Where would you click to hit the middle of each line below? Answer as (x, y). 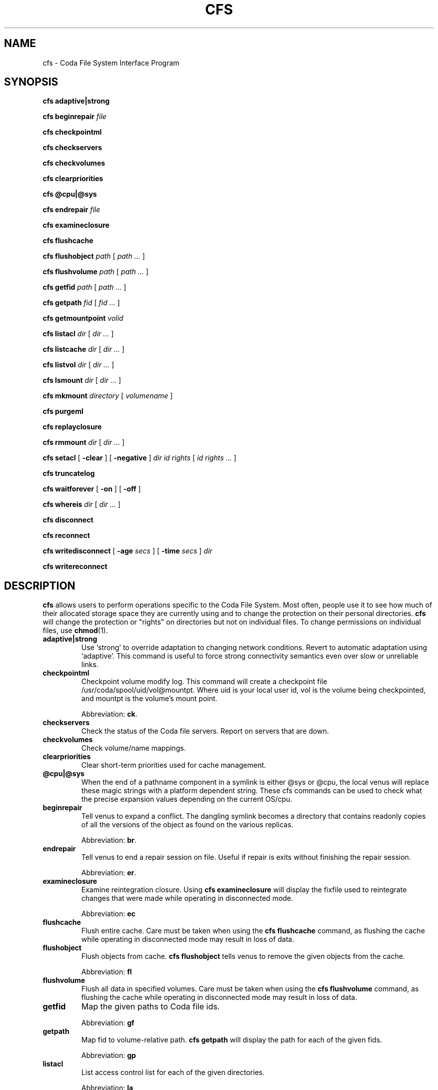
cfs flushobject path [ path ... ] (94, 256)
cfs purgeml (63, 411)
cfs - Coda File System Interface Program (111, 63)
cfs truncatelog (69, 473)
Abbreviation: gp (108, 1055)
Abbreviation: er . (109, 873)
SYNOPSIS (31, 82)
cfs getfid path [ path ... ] (84, 287)
